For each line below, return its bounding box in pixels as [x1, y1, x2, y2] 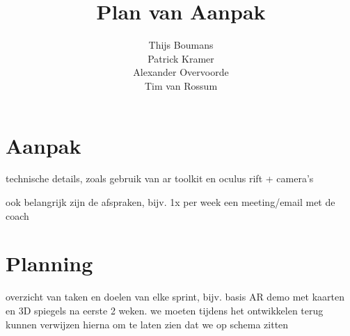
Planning [6, 249, 93, 278]
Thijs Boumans [148, 38, 214, 52]
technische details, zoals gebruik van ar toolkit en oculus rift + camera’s [6, 171, 314, 186]
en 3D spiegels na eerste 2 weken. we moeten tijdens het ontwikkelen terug [6, 303, 324, 317]
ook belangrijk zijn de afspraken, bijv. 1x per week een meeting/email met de [6, 195, 335, 209]
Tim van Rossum [144, 78, 218, 93]
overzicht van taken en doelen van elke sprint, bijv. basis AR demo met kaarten [6, 289, 345, 304]
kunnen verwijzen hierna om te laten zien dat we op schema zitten [6, 317, 289, 331]
